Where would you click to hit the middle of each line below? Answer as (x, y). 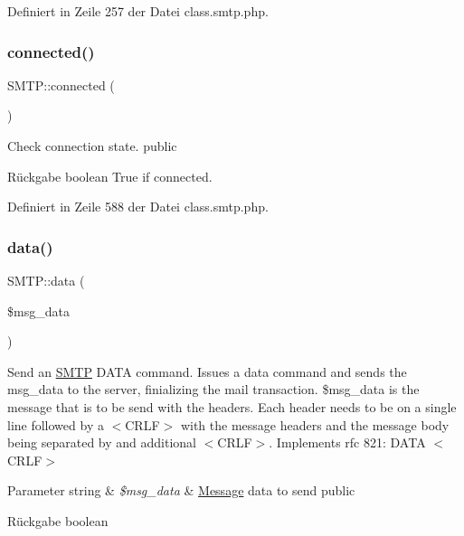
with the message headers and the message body (315, 424)
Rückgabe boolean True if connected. (110, 176)
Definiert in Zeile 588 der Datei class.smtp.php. (138, 207)
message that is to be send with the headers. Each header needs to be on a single (232, 406)
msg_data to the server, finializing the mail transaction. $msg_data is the (213, 389)
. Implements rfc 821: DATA (347, 442)
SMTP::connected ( (61, 85)
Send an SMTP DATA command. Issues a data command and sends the (207, 371)
